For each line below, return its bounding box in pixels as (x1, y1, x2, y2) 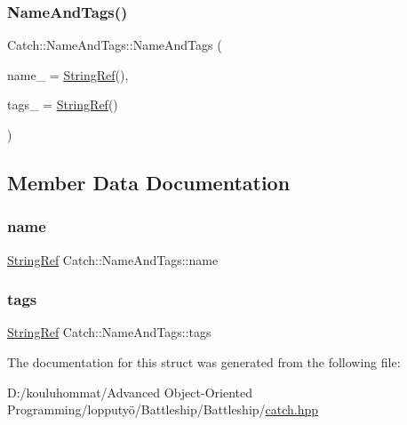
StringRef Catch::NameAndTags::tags (7, 323, 211, 341)
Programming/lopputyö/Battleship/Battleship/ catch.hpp (7, 400, 319, 419)
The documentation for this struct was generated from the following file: (7, 353, 401, 371)
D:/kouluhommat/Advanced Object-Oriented (7, 382, 252, 401)
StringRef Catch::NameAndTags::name (7, 250, 219, 269)
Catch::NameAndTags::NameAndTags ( (7, 36, 222, 54)
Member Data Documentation (7, 168, 291, 196)
